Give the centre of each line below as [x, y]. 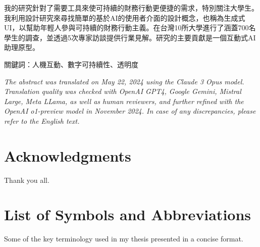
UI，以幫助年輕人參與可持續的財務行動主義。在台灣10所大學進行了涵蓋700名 [130, 28]
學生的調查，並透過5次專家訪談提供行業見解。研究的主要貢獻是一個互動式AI [130, 37]
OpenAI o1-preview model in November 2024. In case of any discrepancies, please [130, 111]
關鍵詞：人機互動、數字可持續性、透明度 [71, 64]
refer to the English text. [42, 120]
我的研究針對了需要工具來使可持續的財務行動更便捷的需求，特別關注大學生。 [131, 8]
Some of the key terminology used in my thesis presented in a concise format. [124, 239]
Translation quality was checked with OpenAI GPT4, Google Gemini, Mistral [123, 91]
